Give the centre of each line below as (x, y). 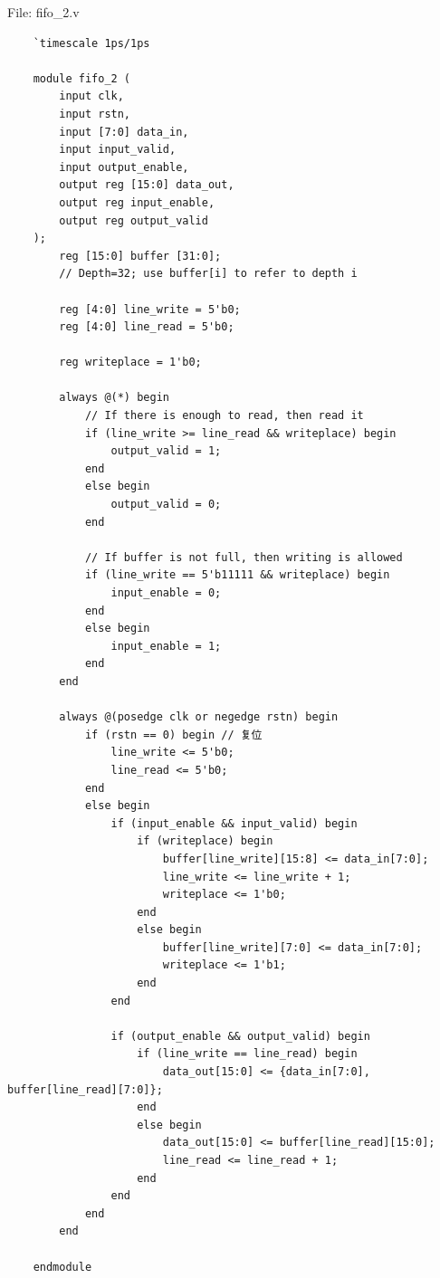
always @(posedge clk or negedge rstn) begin (199, 717)
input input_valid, (118, 150)
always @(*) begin (114, 398)
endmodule (62, 1267)
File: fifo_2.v (43, 12)
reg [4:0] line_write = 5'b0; (150, 309)
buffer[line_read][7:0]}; (85, 1089)
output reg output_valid (134, 220)
